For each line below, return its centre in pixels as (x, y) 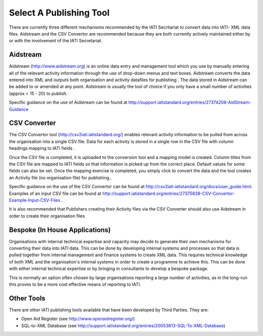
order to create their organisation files (47, 216)
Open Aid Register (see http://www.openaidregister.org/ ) (78, 319)
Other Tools (27, 298)
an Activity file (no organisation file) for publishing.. (60, 177)
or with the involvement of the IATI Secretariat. (56, 41)
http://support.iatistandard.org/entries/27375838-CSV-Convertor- (169, 193)
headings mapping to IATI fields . (42, 148)
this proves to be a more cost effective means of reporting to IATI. (75, 284)
